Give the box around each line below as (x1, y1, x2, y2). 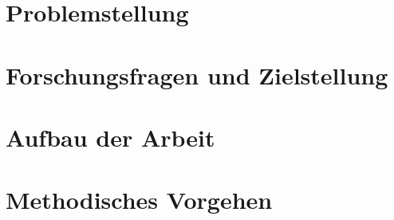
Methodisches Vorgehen (6, 183, 273, 216)
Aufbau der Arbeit (6, 120, 215, 153)
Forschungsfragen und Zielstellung (6, 58, 388, 91)
